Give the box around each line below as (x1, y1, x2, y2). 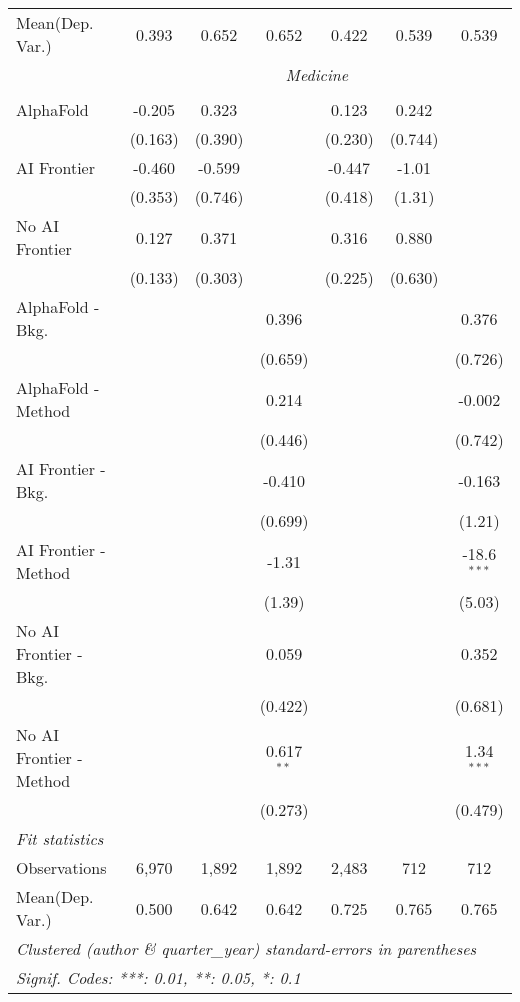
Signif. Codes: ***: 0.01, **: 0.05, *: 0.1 (16, 966, 301, 989)
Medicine (285, 63, 349, 86)
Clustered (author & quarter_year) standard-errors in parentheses (16, 937, 477, 960)
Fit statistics (16, 827, 104, 850)
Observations (16, 856, 107, 879)
